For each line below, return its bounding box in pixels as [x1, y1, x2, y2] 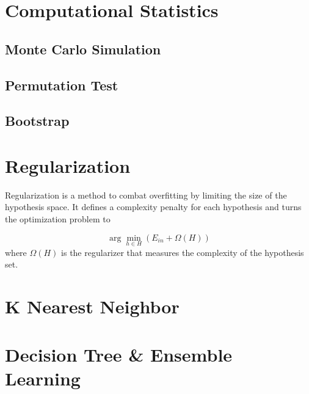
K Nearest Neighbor [5, 294, 180, 319]
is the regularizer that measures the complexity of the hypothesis [61, 246, 304, 258]
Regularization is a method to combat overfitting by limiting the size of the [5, 188, 287, 201]
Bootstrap [5, 111, 70, 130]
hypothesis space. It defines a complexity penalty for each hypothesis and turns [5, 200, 302, 213]
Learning [5, 365, 81, 390]
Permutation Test [5, 75, 118, 94]
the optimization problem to [5, 213, 111, 225]
